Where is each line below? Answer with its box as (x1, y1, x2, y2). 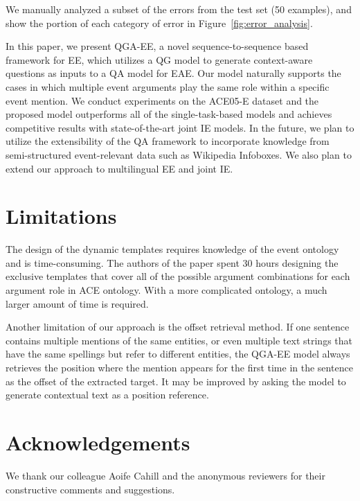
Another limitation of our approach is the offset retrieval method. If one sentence (6, 319, 350, 334)
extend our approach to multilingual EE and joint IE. (6, 161, 233, 175)
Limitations (6, 202, 117, 230)
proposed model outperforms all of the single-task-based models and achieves (6, 107, 332, 121)
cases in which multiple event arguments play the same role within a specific (6, 79, 330, 94)
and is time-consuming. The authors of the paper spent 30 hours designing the (6, 255, 339, 270)
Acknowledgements (6, 428, 190, 456)
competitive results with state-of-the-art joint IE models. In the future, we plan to (6, 120, 354, 134)
